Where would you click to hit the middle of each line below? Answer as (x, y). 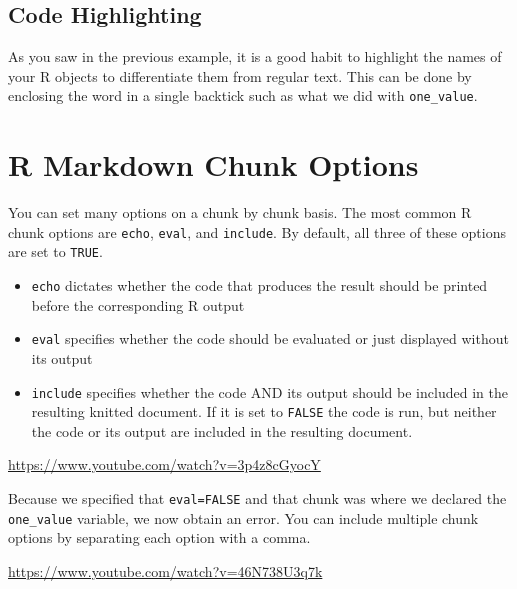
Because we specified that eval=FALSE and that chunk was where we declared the (257, 498)
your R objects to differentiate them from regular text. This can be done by (240, 75)
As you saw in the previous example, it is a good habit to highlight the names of (255, 56)
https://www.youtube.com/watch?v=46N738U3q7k (165, 570)
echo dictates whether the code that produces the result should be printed (259, 285)
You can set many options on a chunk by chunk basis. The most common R (240, 212)
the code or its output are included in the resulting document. (222, 430)
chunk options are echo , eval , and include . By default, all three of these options (257, 231)
